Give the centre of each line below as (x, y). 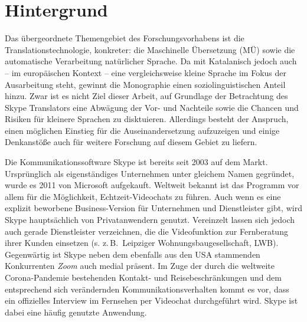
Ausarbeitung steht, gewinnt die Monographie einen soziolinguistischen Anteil (145, 84)
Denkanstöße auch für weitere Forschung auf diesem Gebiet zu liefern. (131, 142)
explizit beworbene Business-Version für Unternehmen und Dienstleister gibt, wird (153, 208)
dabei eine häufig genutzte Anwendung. (76, 312)
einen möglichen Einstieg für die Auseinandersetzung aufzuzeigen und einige (142, 130)
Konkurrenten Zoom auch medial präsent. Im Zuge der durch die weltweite (140, 266)
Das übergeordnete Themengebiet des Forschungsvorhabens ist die (125, 38)
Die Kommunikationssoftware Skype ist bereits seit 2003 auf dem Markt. (136, 162)
